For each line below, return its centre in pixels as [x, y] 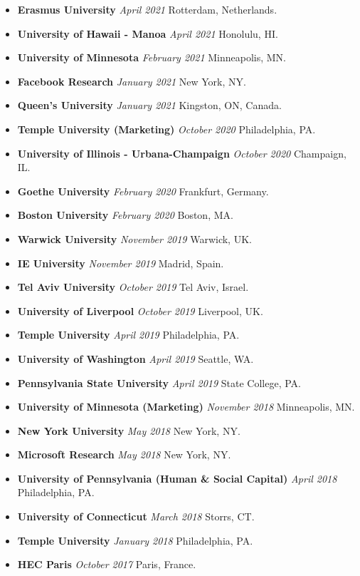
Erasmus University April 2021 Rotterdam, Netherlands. [147, 9]
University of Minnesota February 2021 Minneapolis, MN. [152, 57]
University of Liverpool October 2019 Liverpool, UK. [140, 310]
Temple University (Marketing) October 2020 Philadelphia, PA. [166, 129]
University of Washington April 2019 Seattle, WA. [136, 358]
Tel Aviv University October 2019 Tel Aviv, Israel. [133, 287]
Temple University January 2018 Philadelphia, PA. [135, 540]
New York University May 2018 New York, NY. [129, 430]
